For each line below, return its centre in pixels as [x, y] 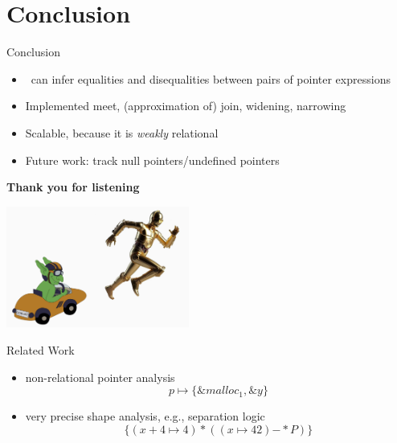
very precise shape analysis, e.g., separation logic [145, 416]
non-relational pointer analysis [100, 377]
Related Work [41, 350]
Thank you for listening [73, 187]
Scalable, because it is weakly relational [122, 132]
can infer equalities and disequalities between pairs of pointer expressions [211, 78]
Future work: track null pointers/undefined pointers [152, 160]
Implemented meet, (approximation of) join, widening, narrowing [186, 106]
